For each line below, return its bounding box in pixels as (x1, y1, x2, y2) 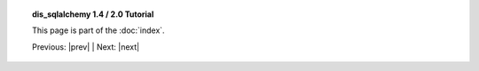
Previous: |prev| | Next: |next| (32, 41, 140, 52)
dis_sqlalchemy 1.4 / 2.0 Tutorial (32, 9, 154, 20)
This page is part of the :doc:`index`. (32, 25, 165, 35)
